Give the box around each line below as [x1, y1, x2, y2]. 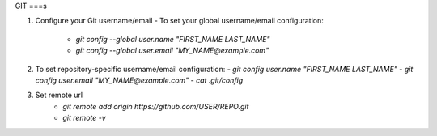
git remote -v [62, 113, 107, 123]
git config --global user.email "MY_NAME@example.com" [75, 45, 269, 56]
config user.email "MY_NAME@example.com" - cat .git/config [35, 75, 244, 85]
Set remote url [35, 90, 83, 100]
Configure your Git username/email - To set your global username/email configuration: [35, 16, 324, 26]
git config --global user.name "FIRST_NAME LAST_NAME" [75, 34, 270, 44]
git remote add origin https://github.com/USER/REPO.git [62, 101, 249, 111]
